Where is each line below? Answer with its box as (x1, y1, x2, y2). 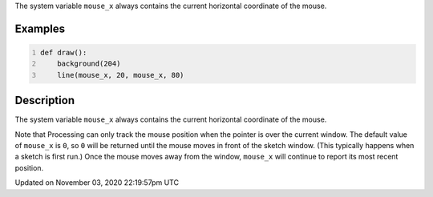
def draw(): (40, 48, 87, 57)
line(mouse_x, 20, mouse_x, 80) (57, 70, 184, 79)
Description (14, 94, 75, 107)
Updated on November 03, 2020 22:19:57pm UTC (14, 178, 180, 187)
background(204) (57, 59, 121, 68)
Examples (14, 22, 66, 35)
